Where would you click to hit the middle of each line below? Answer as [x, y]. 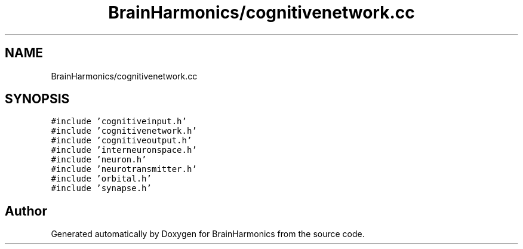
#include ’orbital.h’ [101, 179]
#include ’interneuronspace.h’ [124, 150]
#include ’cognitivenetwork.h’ [124, 131]
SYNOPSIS [37, 99]
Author [26, 211]
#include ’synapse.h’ [101, 188]
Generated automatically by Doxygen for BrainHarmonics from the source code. [208, 234]
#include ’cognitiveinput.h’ [119, 122]
